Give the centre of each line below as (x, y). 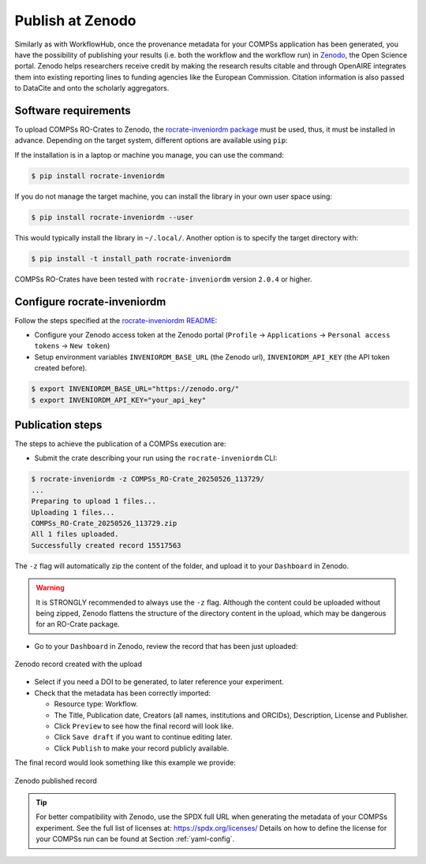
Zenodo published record (56, 780)
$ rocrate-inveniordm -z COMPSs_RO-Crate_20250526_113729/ (148, 479)
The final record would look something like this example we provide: (125, 763)
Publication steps (58, 425)
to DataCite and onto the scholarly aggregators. (92, 88)
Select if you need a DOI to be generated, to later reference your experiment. (159, 682)
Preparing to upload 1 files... (94, 501)
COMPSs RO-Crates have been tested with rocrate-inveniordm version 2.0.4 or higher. (163, 279)
